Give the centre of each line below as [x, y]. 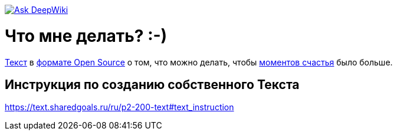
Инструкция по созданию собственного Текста [152, 84]
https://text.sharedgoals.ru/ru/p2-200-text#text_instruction [119, 107]
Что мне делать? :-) [86, 36]
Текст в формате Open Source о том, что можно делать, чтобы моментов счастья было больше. [199, 62]
